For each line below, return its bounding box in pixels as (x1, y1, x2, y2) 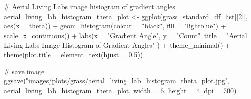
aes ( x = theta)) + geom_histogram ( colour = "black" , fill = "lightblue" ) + (4, 21, 226, 31)
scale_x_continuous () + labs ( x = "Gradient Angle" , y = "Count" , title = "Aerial (4, 30, 247, 40)
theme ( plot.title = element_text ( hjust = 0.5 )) (4, 49, 143, 59)
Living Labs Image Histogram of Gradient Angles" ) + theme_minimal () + (4, 40, 231, 50)
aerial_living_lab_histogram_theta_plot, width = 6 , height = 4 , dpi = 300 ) (4, 85, 237, 95)
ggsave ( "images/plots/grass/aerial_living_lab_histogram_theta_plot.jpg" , (4, 75, 229, 86)
